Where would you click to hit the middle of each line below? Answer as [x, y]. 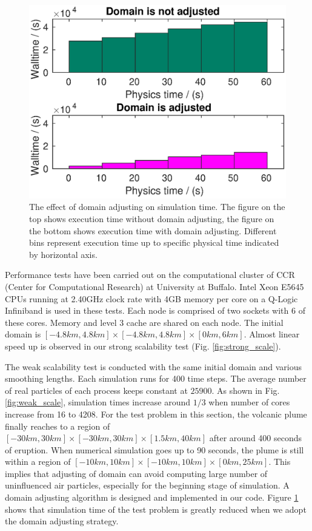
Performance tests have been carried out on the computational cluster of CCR [150, 275]
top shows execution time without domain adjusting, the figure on [152, 219]
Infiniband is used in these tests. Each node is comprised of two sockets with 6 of [155, 310]
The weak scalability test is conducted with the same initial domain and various [154, 366]
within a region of [38, 462]
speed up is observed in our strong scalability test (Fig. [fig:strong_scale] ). [143, 346]
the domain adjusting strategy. [62, 521]
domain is [23, 334]
